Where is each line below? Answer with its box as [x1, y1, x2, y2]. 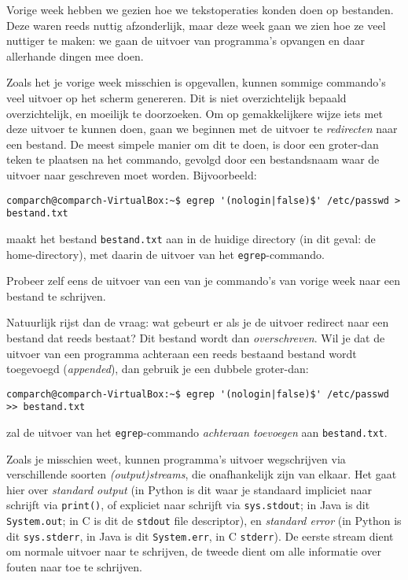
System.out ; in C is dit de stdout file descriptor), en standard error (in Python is [6, 512, 402, 529]
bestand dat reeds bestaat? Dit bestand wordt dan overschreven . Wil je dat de [6, 329, 385, 345]
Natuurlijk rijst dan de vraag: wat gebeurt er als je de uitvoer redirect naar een [6, 314, 389, 331]
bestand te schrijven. [6, 287, 106, 304]
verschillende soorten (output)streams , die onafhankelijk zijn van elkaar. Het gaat [6, 466, 397, 482]
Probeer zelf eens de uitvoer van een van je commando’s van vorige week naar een [6, 272, 400, 289]
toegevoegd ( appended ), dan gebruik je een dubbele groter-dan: [6, 360, 309, 377]
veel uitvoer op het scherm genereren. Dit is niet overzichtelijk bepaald [6, 89, 347, 105]
